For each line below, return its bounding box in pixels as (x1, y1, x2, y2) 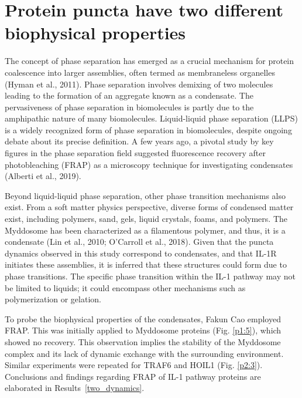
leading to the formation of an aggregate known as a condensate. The (5, 89, 253, 102)
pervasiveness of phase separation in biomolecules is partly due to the (5, 100, 254, 113)
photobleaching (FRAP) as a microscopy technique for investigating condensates (5, 158, 293, 170)
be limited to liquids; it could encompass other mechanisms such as (5, 281, 246, 294)
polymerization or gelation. (5, 293, 101, 305)
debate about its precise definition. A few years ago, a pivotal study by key (5, 135, 274, 147)
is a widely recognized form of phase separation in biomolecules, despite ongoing (5, 123, 292, 136)
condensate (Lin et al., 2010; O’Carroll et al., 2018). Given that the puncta (5, 235, 274, 248)
